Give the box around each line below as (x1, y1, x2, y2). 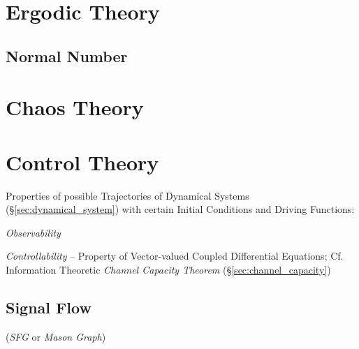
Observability (6, 225, 61, 239)
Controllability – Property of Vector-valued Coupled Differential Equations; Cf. (6, 248, 344, 263)
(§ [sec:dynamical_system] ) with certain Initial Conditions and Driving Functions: (6, 202, 355, 216)
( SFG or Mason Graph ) (6, 329, 106, 343)
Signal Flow (6, 297, 91, 318)
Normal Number (6, 45, 128, 66)
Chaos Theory (6, 93, 144, 121)
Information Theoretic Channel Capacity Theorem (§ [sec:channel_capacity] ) (6, 262, 331, 277)
